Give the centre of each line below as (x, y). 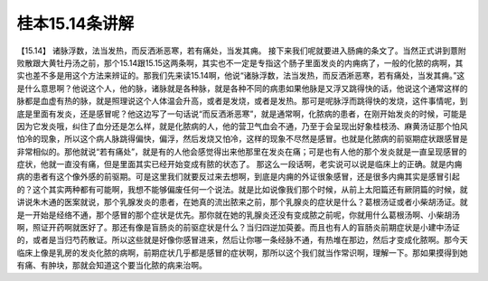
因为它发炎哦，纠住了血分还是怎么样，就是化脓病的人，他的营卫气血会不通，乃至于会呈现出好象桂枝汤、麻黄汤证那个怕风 (242, 126)
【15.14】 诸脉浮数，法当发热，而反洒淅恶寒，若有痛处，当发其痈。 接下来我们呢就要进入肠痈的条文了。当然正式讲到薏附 (242, 51)
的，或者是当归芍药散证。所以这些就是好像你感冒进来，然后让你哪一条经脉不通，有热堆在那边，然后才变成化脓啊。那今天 (242, 240)
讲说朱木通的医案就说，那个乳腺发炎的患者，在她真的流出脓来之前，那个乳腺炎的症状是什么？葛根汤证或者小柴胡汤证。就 (242, 202)
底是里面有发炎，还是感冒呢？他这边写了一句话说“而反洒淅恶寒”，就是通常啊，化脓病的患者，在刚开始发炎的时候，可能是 (242, 114)
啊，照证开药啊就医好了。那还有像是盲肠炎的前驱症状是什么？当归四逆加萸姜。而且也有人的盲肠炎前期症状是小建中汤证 (238, 228)
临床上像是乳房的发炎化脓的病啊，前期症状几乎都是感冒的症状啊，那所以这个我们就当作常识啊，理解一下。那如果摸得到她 (242, 252)
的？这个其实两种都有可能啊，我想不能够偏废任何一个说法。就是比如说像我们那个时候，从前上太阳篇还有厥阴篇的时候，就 (242, 189)
